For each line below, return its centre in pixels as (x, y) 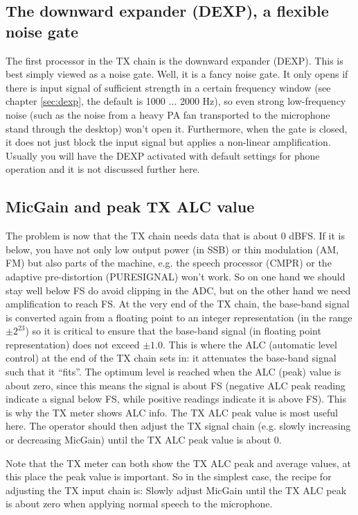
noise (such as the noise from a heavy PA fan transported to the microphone (168, 114)
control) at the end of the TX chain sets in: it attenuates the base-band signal (171, 358)
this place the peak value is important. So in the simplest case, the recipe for (169, 476)
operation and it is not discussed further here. (103, 169)
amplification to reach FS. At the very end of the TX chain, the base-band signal (178, 304)
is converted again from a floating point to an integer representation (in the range (179, 317)
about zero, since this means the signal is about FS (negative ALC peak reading (176, 385)
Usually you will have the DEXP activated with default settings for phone (163, 155)
